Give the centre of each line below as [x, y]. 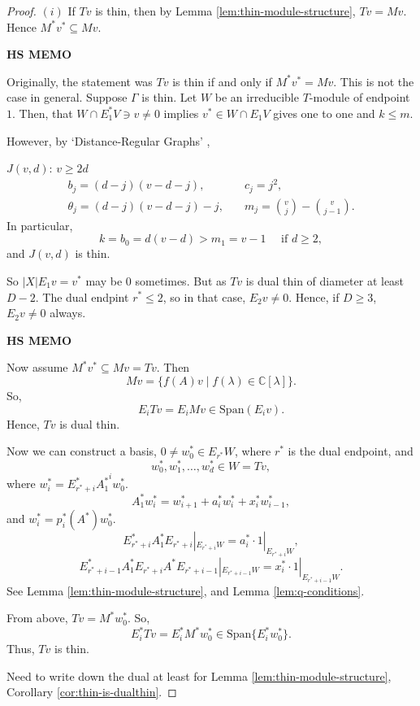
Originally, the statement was [80, 81]
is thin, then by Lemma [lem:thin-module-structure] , [225, 11]
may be [104, 280]
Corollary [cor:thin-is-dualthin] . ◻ [92, 692]
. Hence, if [314, 296]
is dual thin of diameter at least [325, 280]
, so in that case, [204, 296]
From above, [37, 618]
